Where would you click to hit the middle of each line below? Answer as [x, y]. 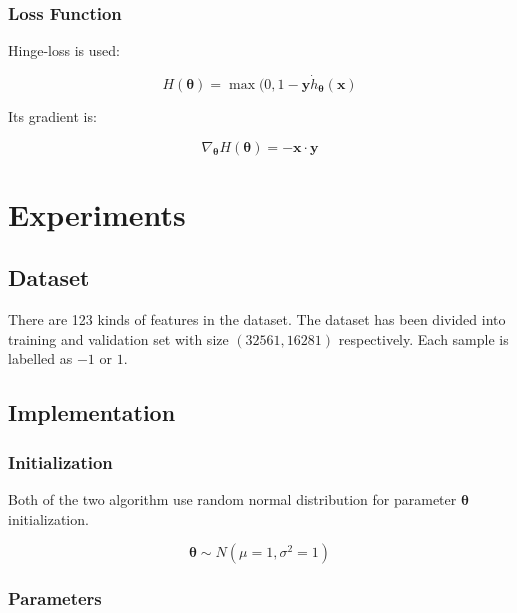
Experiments [97, 213]
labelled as [40, 358]
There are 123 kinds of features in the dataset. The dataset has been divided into [257, 319]
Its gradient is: [52, 116]
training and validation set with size [118, 338]
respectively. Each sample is [423, 338]
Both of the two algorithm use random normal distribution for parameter [232, 498]
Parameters [55, 598]
